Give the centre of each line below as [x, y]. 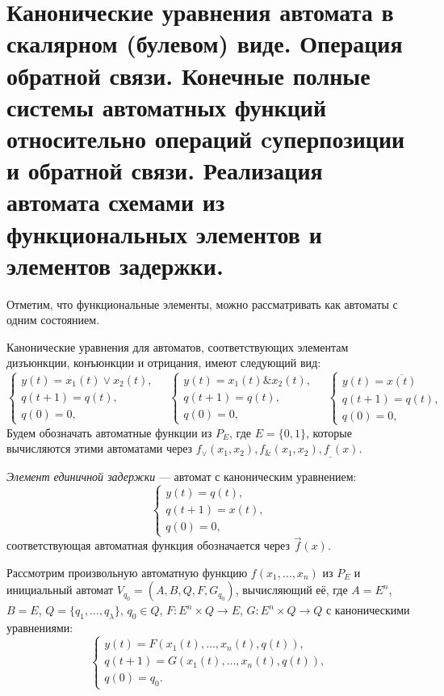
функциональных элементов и [164, 233]
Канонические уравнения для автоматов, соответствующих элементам [178, 346]
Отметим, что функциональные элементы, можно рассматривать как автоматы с [202, 304]
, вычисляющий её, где [291, 590]
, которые [329, 432]
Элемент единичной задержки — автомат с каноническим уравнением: [182, 476]
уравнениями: [40, 628]
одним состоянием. [53, 320]
